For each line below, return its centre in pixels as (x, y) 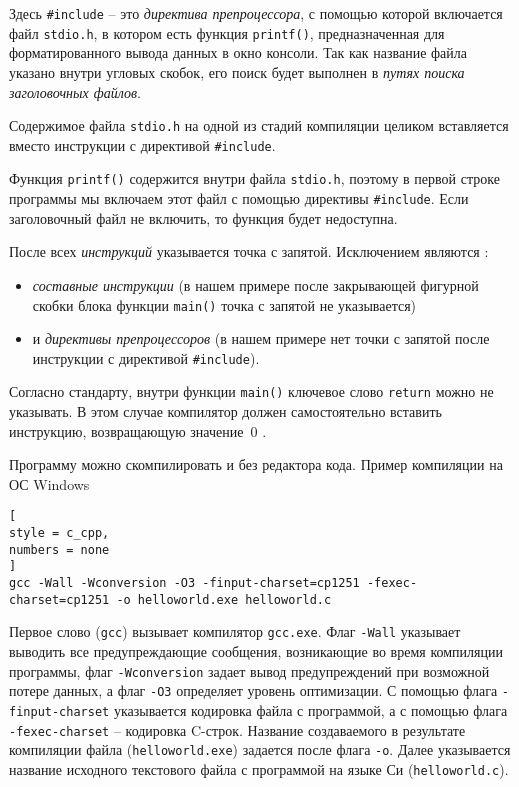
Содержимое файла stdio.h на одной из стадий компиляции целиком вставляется (259, 125)
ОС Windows (49, 483)
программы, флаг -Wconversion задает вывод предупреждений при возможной (249, 670)
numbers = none (59, 549)
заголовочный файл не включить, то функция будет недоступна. (203, 217)
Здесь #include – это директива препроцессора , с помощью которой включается (256, 13)
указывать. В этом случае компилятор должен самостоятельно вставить (225, 411)
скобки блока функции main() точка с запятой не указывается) (224, 304)
